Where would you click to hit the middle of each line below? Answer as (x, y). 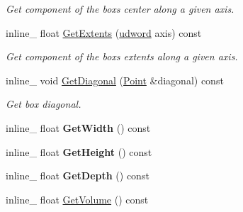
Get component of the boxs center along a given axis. (120, 9)
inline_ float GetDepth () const (78, 175)
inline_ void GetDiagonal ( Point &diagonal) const (115, 80)
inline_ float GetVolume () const (77, 199)
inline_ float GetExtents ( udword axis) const (104, 32)
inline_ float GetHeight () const (79, 151)
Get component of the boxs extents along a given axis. (122, 56)
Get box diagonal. (44, 104)
